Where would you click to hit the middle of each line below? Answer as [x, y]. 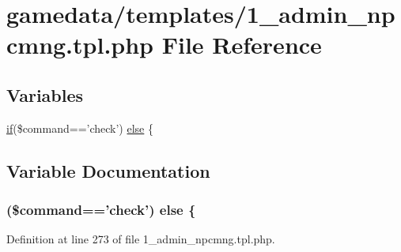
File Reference [242, 45]
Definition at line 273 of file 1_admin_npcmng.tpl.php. [141, 239]
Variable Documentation [108, 170]
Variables [45, 94]
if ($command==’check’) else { [80, 128]
